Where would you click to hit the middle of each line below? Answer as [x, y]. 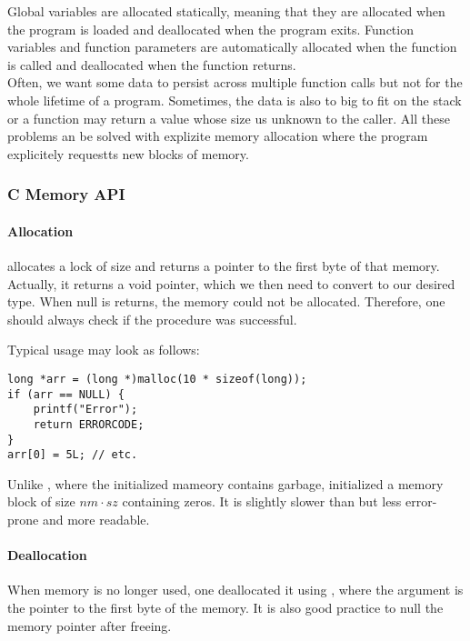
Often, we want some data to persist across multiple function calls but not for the [235, 82]
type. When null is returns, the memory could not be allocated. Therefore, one [226, 301]
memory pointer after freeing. [90, 625]
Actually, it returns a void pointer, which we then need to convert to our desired [231, 283]
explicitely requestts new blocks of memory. [128, 153]
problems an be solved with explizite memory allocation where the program [218, 136]
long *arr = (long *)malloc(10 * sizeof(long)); [157, 379]
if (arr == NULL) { [66, 394]
